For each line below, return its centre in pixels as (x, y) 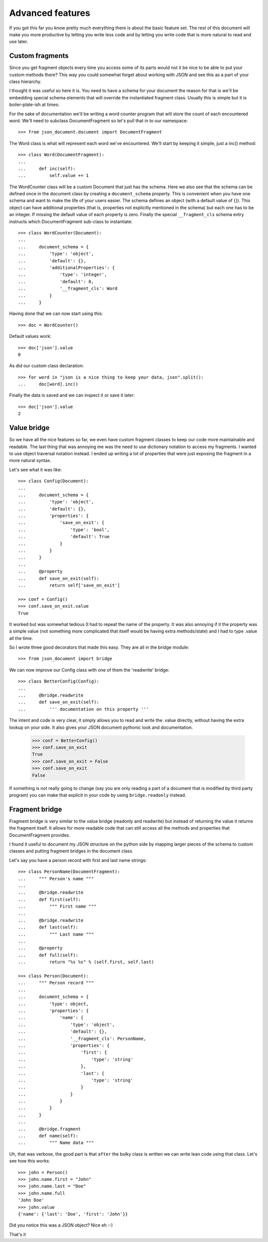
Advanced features (50, 13)
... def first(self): (50, 899)
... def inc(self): (47, 168)
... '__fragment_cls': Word (68, 289)
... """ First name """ (57, 906)
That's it (18, 1234)
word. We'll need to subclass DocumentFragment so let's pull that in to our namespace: (99, 120)
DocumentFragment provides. (40, 835)
